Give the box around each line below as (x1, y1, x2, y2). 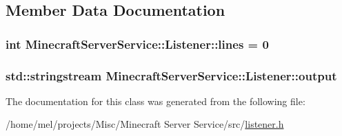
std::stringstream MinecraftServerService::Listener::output (6, 67, 337, 84)
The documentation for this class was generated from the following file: (6, 93, 305, 108)
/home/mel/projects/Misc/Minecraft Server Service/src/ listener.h (6, 117, 284, 131)
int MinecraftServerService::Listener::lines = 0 (6, 35, 269, 52)
